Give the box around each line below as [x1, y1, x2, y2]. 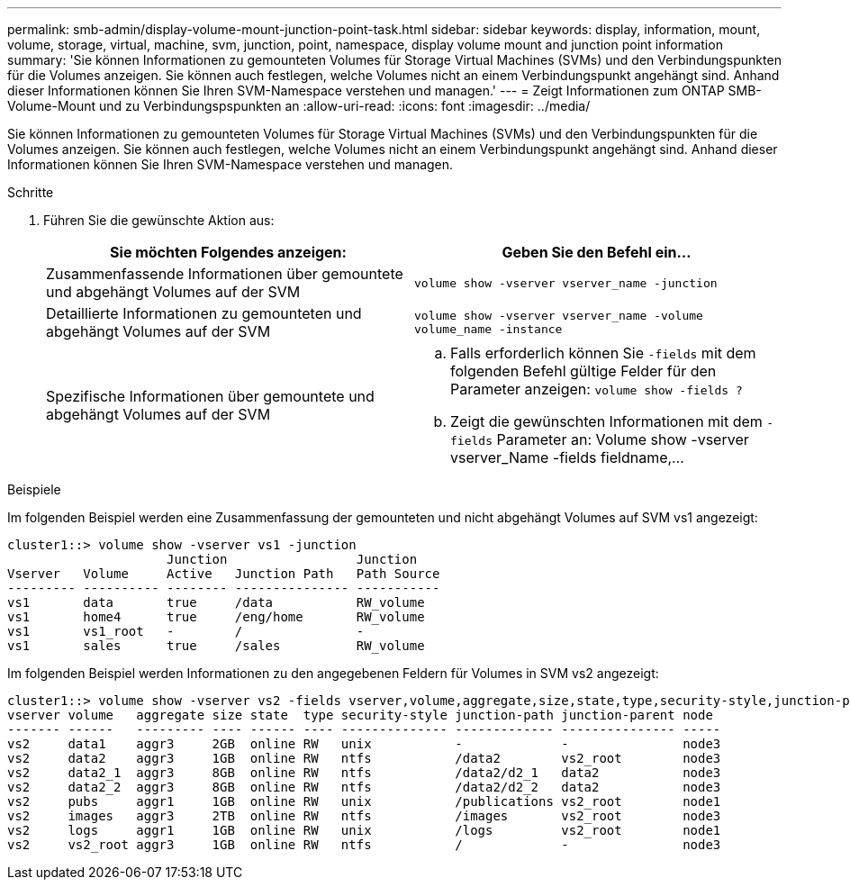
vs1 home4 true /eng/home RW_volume [7, 610, 425, 624]
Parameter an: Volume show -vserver [496, 430, 749, 448]
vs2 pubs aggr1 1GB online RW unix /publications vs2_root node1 [7, 794, 721, 809]
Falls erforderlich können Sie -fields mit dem [450, 344, 756, 362]
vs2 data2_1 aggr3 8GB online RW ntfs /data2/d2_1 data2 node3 [7, 765, 721, 780]
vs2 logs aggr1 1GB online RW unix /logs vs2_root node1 [7, 823, 721, 837]
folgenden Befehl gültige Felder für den [450, 362, 717, 380]
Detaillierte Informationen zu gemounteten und [46, 304, 362, 322]
